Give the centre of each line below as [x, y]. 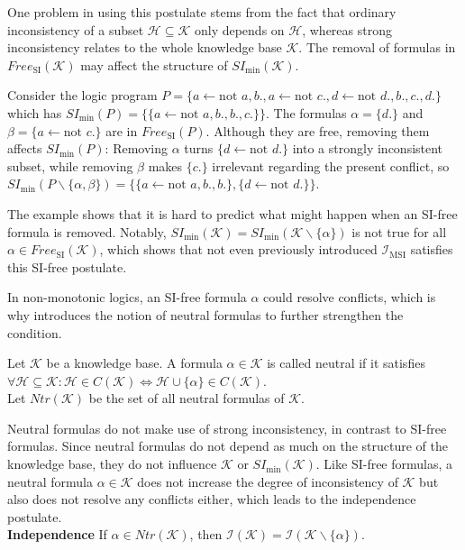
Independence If [57, 534]
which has [35, 112]
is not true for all [399, 231]
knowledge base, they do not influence [112, 464]
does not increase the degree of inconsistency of [268, 481]
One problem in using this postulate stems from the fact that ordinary [202, 12]
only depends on [239, 29]
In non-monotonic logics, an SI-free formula [127, 297]
